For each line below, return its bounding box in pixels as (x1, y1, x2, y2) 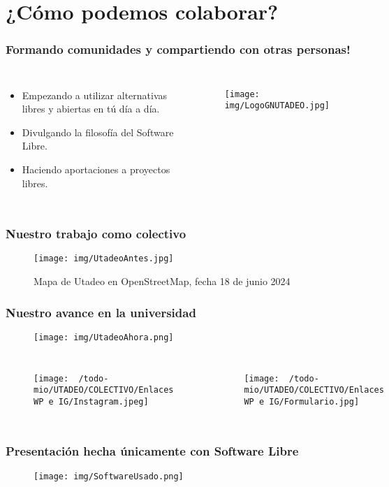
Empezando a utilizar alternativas (22, 87, 168, 102)
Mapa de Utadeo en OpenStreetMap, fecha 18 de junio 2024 (34, 274, 291, 289)
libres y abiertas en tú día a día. (22, 101, 160, 116)
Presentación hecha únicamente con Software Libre (6, 442, 299, 460)
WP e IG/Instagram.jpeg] (34, 396, 149, 407)
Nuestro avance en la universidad (6, 303, 196, 321)
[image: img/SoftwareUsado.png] (34, 471, 184, 481)
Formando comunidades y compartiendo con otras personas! (6, 41, 351, 58)
